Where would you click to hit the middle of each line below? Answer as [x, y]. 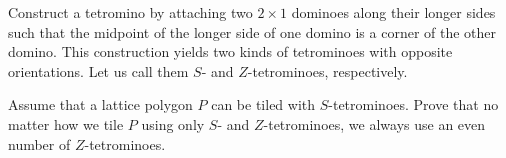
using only [173, 123]
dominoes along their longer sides [393, 12]
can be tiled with [263, 104]
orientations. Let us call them [98, 70]
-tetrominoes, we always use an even [374, 123]
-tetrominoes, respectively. [327, 70]
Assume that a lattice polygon [100, 104]
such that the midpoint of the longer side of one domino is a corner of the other [252, 31]
